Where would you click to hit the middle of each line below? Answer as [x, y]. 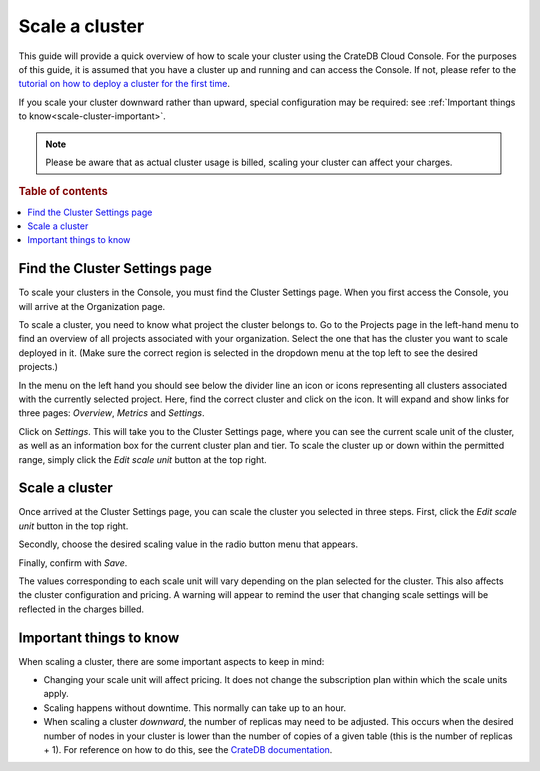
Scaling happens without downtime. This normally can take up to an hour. [195, 707]
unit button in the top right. [73, 526]
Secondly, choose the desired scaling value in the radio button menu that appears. [188, 544]
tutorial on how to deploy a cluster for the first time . [124, 84]
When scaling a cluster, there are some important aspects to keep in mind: [171, 661]
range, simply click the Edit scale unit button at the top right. [142, 459]
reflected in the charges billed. [81, 609]
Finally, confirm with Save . [73, 562]
